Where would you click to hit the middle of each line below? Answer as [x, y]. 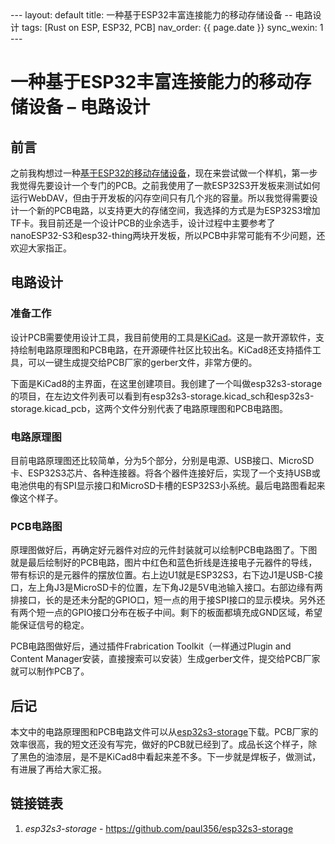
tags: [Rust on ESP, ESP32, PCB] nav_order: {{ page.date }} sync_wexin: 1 [172, 27]
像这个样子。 [36, 498]
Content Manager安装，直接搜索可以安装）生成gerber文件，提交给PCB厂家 [165, 659]
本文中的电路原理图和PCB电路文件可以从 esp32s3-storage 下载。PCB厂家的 [164, 732]
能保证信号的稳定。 [50, 625]
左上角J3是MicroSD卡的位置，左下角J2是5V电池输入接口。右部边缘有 [171, 588]
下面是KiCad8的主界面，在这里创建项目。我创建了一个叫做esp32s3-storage [166, 383]
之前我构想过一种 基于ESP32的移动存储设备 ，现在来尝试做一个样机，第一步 [164, 173]
